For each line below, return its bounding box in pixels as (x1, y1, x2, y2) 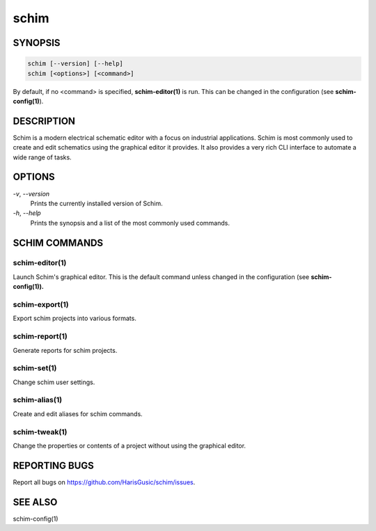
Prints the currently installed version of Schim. (30, 199, 163, 207)
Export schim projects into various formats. (13, 314, 137, 323)
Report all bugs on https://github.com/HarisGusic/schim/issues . (13, 477, 196, 486)
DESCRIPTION (13, 115, 76, 127)
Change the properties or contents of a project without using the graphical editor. (13, 441, 246, 450)
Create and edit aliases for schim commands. (13, 409, 143, 418)
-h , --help (13, 209, 41, 217)
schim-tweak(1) (13, 427, 68, 436)
